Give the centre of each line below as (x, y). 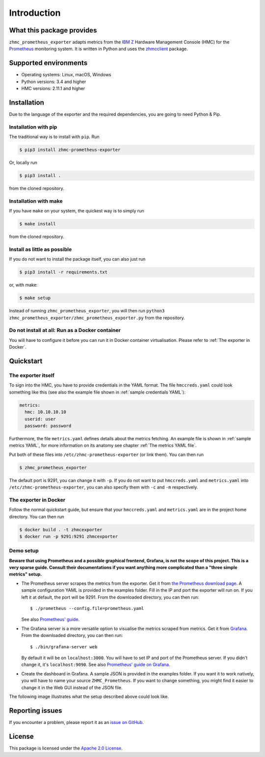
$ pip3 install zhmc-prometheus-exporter (70, 150)
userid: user (40, 419)
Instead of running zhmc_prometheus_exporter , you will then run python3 (87, 311)
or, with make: (23, 285)
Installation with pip (33, 127)
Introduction (35, 13)
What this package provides (53, 30)
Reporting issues (36, 711)
